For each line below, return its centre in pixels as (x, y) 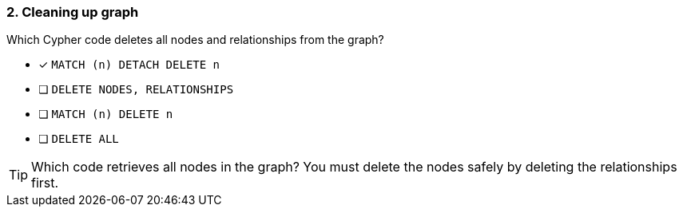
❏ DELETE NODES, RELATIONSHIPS (136, 89)
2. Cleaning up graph (73, 12)
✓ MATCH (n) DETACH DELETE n (129, 65)
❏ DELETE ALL (79, 139)
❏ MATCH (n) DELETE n (106, 114)
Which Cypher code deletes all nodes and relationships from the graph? (195, 40)
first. (45, 183)
